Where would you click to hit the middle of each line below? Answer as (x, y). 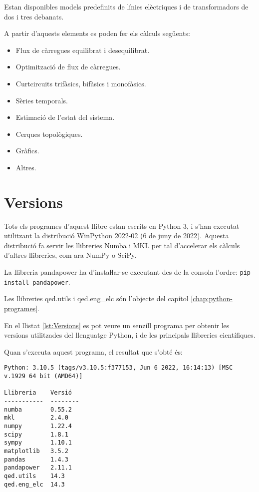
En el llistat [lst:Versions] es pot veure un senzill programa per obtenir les (117, 325)
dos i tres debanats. (34, 16)
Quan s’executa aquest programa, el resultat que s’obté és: (93, 351)
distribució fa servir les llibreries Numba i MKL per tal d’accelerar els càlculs (122, 245)
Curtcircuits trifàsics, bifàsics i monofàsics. (81, 83)
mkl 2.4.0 (36, 418)
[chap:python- (212, 298)
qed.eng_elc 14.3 (34, 484)
